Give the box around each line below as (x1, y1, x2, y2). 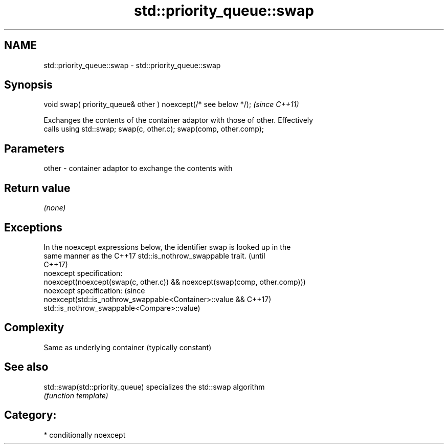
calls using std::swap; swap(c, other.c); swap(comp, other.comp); (43, 124, 264, 134)
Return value (4, 181, 71, 195)
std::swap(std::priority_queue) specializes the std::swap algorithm (43, 382, 265, 391)
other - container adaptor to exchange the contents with (43, 164, 233, 173)
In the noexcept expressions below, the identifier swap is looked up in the (43, 242, 291, 251)
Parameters (4, 142, 64, 155)
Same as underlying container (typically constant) (43, 343, 212, 352)
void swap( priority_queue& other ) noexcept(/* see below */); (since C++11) (43, 100, 299, 109)
